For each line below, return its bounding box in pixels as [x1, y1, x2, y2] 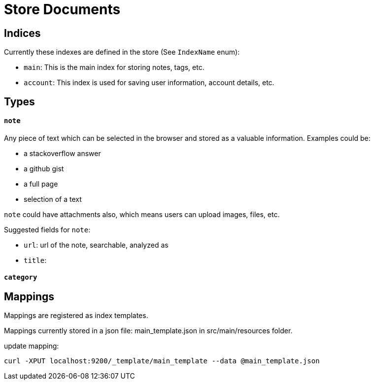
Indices [4, 27, 41, 39]
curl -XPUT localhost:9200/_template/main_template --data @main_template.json [4, 357, 320, 365]
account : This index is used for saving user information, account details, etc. [24, 78, 274, 87]
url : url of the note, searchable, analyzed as [24, 240, 169, 249]
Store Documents [4, 1, 121, 18]
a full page [24, 179, 58, 188]
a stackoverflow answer [24, 149, 101, 158]
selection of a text [24, 194, 82, 203]
